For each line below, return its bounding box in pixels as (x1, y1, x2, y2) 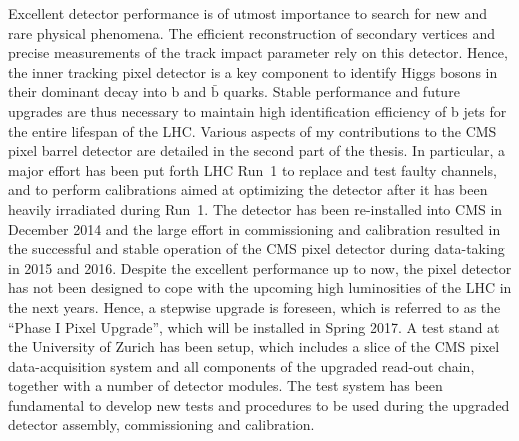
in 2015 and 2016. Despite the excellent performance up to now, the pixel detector (8, 257, 512, 278)
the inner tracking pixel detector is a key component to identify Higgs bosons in (8, 61, 498, 82)
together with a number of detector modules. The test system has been (8, 375, 443, 396)
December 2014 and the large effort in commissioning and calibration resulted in (8, 218, 501, 239)
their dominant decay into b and (8, 81, 207, 102)
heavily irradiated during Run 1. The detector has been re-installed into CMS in (8, 198, 503, 219)
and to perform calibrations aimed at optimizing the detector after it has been (8, 179, 488, 200)
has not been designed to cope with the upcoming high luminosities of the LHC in (8, 277, 512, 298)
